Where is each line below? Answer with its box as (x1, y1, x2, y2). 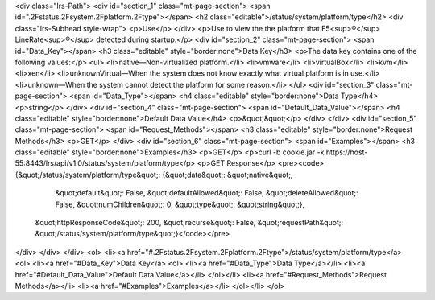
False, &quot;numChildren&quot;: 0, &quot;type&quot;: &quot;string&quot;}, (55, 199, 305, 209)
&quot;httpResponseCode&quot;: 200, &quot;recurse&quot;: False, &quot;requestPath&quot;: (35, 218, 344, 228)
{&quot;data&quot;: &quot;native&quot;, (162, 170, 293, 179)
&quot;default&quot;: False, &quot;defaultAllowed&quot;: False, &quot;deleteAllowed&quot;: (55, 188, 358, 198)
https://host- (325, 147, 368, 157)
